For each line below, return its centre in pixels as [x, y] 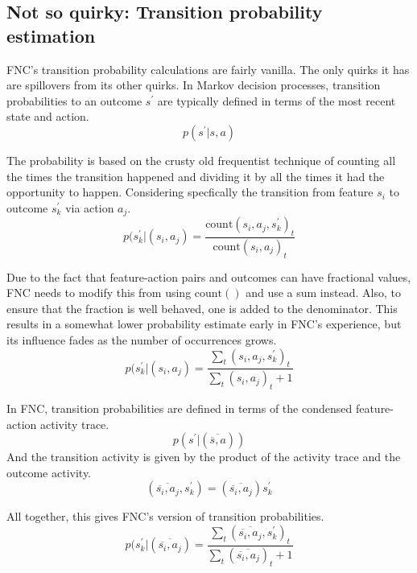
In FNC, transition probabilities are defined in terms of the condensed [180, 408]
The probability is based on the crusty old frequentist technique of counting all [201, 160]
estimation [51, 35]
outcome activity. [49, 472]
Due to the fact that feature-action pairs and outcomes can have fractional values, [209, 276]
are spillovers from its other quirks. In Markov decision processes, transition [194, 85]
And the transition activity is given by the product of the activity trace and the [204, 457]
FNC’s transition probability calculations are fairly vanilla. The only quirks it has [208, 69]
